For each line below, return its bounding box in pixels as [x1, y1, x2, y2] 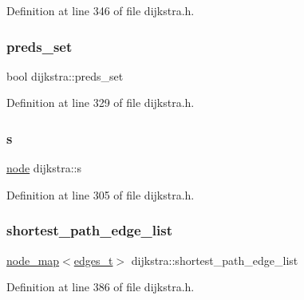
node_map [6, 251, 60, 268]
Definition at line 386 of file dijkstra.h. [6, 278, 195, 295]
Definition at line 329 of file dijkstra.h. [6, 94, 195, 111]
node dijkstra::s [6, 160, 81, 176]
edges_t [73, 251, 113, 268]
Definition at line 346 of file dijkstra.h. [6, 2, 195, 18]
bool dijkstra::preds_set [6, 67, 124, 84]
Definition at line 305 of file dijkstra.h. [6, 186, 195, 203]
